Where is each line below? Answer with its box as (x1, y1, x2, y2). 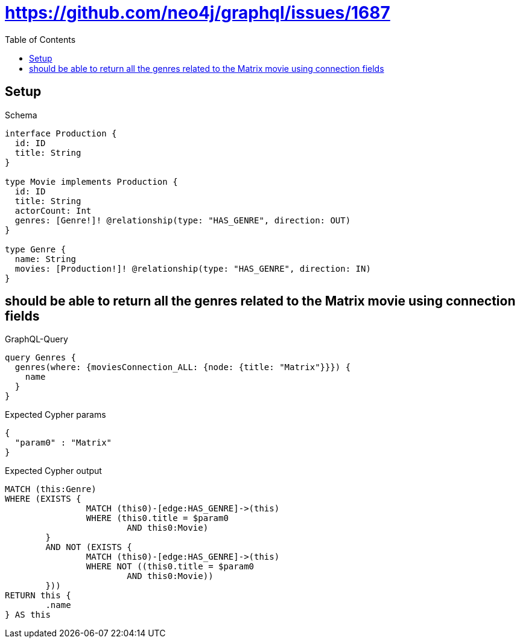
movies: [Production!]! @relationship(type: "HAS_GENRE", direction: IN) (14, 263, 371, 274)
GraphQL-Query (5, 334, 68, 345)
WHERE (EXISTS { (5, 494, 81, 504)
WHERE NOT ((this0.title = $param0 (86, 561, 255, 572)
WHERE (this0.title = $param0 (86, 513, 229, 523)
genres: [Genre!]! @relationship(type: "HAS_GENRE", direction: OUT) (14, 215, 351, 225)
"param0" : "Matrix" (14, 438, 112, 448)
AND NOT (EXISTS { (45, 542, 132, 552)
